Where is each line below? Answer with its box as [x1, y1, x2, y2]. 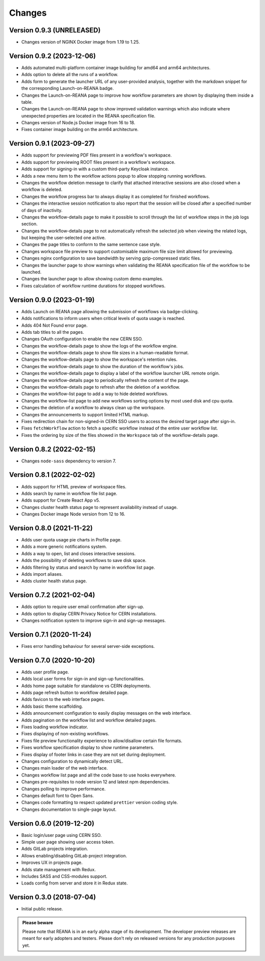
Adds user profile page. [21, 669, 69, 675]
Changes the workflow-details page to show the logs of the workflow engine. [21, 343, 178, 348]
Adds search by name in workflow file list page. [21, 490, 118, 496]
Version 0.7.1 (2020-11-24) [9, 630, 92, 639]
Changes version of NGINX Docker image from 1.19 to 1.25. [21, 39, 140, 45]
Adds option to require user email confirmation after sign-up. [21, 604, 144, 610]
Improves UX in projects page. [21, 859, 83, 866]
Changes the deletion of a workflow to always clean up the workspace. [21, 405, 165, 411]
